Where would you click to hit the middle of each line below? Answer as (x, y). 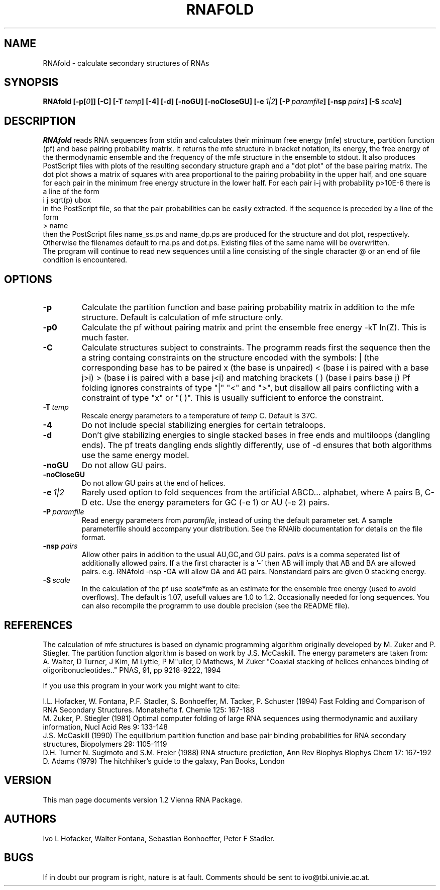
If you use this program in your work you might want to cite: (141, 685)
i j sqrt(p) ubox (67, 200)
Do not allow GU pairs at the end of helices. (153, 483)
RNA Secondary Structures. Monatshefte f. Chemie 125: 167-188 (149, 709)
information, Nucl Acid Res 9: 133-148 (105, 727)
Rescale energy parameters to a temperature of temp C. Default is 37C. (199, 416)
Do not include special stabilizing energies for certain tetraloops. (204, 425)
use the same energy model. (135, 455)
